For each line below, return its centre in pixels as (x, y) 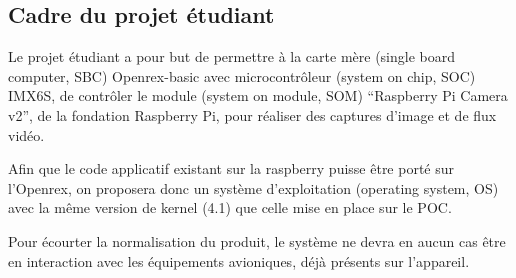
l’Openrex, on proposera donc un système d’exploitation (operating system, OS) (253, 187)
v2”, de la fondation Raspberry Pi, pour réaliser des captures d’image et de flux (252, 114)
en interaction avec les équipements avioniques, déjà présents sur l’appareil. (239, 260)
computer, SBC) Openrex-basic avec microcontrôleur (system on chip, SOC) (242, 75)
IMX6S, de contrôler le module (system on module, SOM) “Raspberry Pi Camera (258, 95)
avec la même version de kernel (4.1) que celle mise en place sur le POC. (230, 207)
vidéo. (26, 134)
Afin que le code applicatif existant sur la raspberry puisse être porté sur (231, 168)
